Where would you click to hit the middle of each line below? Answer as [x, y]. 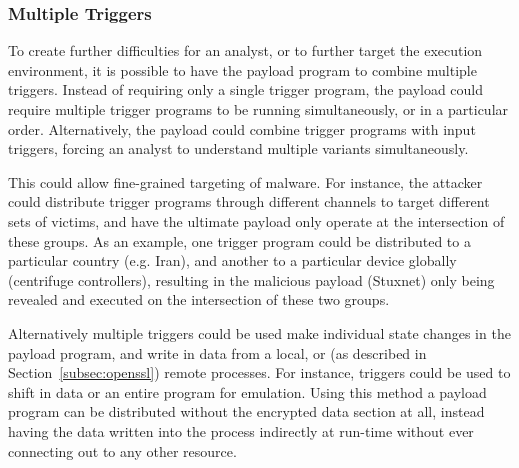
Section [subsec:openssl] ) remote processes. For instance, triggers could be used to [259, 372]
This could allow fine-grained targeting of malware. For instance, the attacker [245, 181]
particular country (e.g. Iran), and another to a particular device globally [232, 260]
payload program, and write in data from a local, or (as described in [217, 352]
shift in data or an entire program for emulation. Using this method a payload [247, 391]
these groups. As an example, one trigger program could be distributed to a [239, 240]
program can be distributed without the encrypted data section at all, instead [246, 411]
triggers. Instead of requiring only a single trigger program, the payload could [246, 89]
